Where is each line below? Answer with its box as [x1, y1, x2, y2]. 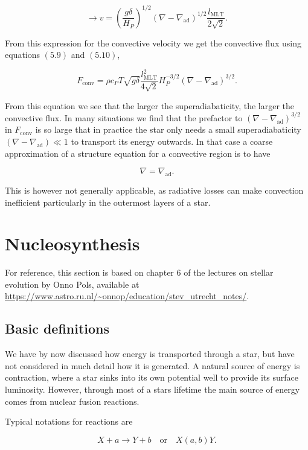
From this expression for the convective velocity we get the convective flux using [5, 36, 301, 49]
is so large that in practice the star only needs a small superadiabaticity [35, 123, 301, 136]
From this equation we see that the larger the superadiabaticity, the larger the [5, 99, 294, 112]
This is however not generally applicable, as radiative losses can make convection [5, 183, 304, 196]
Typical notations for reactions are [5, 415, 133, 428]
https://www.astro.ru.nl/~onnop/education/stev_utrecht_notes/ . [5, 290, 249, 302]
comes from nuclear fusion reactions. [5, 395, 140, 407]
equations [5, 48, 40, 61]
